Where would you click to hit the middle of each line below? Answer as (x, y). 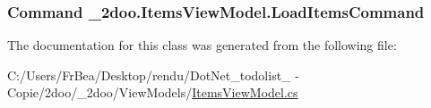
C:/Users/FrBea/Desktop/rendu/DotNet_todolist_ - (153, 75)
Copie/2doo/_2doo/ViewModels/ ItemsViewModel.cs (153, 92)
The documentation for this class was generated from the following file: (202, 45)
